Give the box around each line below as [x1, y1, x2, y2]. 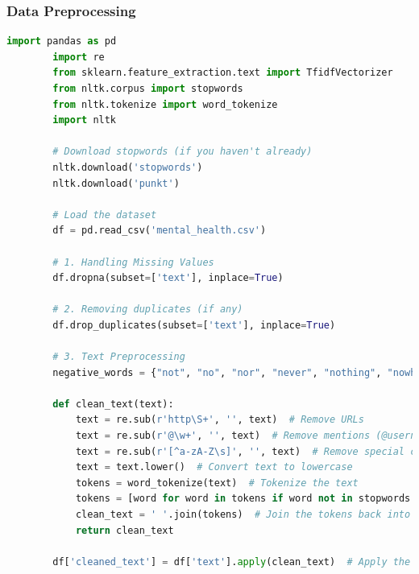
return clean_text [75, 524, 174, 536]
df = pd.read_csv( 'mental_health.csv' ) [52, 225, 267, 237]
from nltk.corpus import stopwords [52, 83, 243, 94]
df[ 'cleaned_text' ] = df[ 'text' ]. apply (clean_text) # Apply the [52, 555, 411, 568]
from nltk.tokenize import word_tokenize [52, 98, 278, 110]
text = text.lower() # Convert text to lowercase [75, 461, 353, 473]
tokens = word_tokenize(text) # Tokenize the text [75, 477, 359, 489]
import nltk [52, 114, 117, 126]
